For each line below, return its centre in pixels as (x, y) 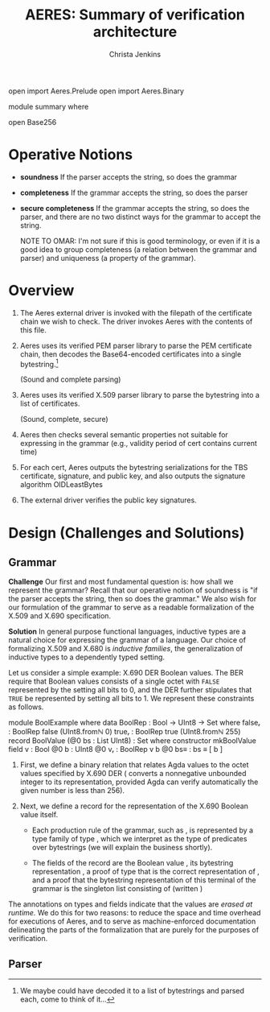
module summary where (49, 106)
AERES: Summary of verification (135, 15)
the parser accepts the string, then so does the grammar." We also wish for (133, 599)
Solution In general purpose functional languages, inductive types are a (127, 632)
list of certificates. (50, 403)
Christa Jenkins (135, 54)
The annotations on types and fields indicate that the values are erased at (131, 904)
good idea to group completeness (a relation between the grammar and (138, 249)
